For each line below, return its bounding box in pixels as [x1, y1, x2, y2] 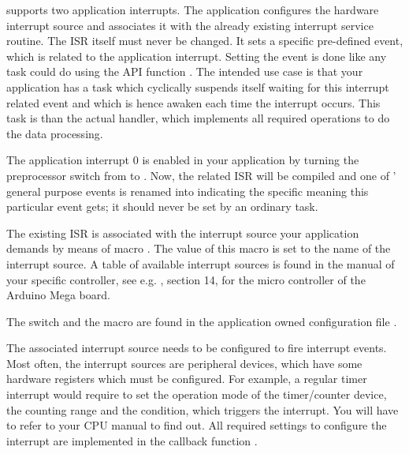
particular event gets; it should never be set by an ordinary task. [6, 198, 318, 215]
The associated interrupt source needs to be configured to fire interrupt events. [6, 340, 387, 356]
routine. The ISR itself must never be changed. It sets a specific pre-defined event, [6, 32, 403, 49]
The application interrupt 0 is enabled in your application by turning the [6, 152, 359, 168]
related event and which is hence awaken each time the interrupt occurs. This [6, 94, 381, 111]
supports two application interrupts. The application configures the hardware [6, 2, 379, 17]
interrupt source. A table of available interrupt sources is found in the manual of [6, 255, 395, 272]
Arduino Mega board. [6, 287, 110, 303]
